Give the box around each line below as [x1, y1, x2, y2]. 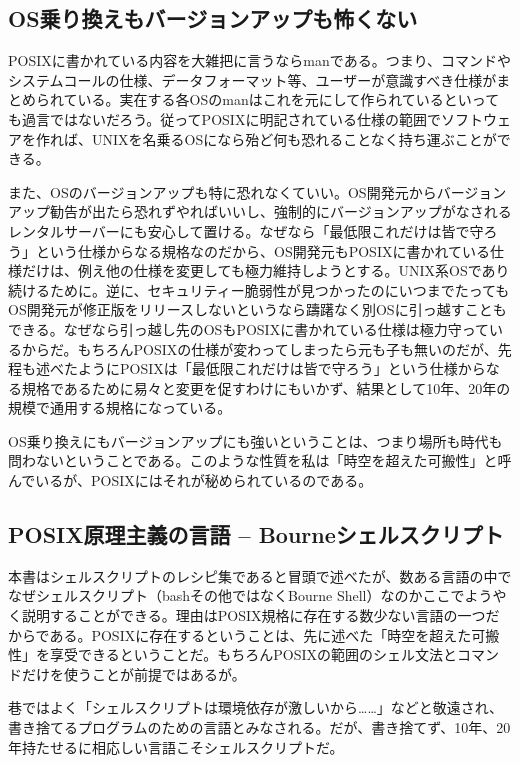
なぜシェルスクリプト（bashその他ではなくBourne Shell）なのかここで [8, 585, 465, 606]
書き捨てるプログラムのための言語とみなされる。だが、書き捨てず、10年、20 [8, 717, 511, 738]
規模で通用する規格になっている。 [8, 397, 232, 418]
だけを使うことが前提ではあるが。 [21, 663, 246, 684]
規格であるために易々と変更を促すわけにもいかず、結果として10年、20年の [21, 377, 511, 398]
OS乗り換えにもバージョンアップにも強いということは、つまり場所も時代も [8, 430, 503, 451]
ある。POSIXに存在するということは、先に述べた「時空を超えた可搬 [49, 624, 500, 645]
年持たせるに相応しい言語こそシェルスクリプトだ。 [8, 736, 344, 757]
